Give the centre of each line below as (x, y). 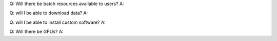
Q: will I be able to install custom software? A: (57, 22)
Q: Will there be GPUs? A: (36, 32)
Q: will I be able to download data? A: (49, 13)
